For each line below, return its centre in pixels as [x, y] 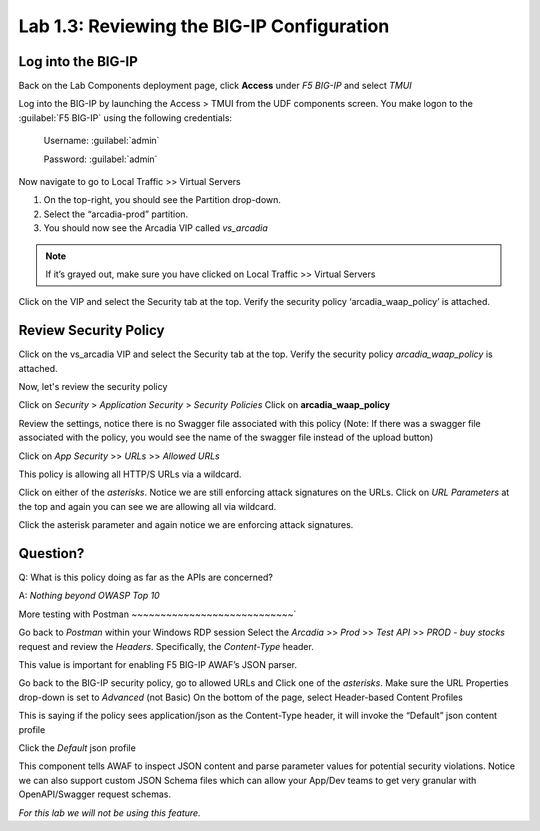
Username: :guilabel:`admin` [101, 141]
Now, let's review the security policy [93, 387]
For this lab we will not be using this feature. [109, 812]
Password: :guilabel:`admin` [100, 159]
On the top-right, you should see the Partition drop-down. [162, 200]
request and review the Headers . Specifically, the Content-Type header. [166, 646]
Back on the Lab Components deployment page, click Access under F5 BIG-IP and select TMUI [215, 86]
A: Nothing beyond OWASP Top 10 [89, 596]
